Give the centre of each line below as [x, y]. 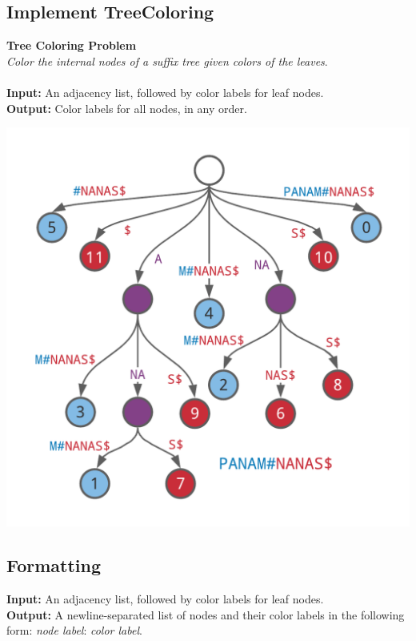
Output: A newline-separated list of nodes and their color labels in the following [206, 614]
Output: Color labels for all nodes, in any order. [127, 108]
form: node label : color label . [74, 630]
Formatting [54, 565]
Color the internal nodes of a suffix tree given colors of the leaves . [167, 60]
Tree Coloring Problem [72, 45]
